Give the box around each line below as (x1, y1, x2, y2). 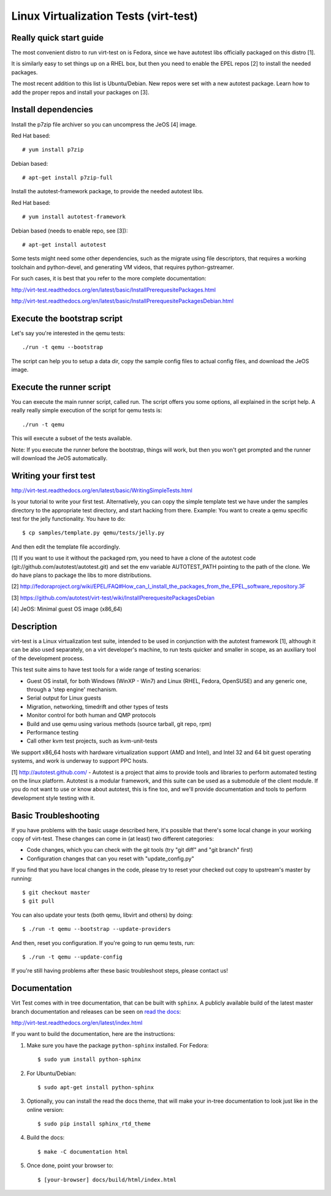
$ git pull (22, 898, 55, 905)
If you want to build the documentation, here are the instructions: (11, 1030, 175, 1038)
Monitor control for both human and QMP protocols (26, 712, 156, 719)
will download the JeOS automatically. (11, 454, 108, 461)
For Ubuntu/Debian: (26, 1070, 77, 1077)
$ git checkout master (22, 889, 91, 896)
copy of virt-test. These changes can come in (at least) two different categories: (11, 835, 214, 842)
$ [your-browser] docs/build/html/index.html (37, 1176, 177, 1183)
